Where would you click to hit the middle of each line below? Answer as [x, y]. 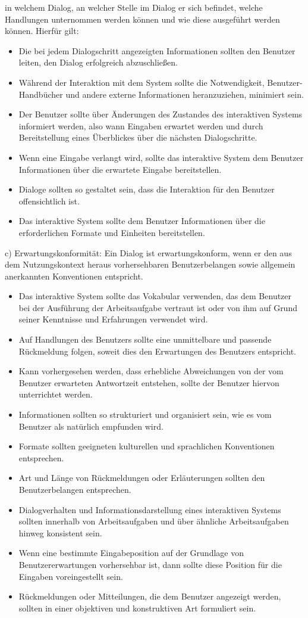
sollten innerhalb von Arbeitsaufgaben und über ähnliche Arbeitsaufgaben [154, 521]
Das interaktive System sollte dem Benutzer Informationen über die [142, 221]
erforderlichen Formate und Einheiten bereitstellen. [112, 232]
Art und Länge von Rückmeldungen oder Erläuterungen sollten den [142, 478]
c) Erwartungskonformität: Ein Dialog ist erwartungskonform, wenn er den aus [148, 252]
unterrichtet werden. [56, 394]
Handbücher [41, 94]
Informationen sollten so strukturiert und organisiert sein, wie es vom [145, 414]
